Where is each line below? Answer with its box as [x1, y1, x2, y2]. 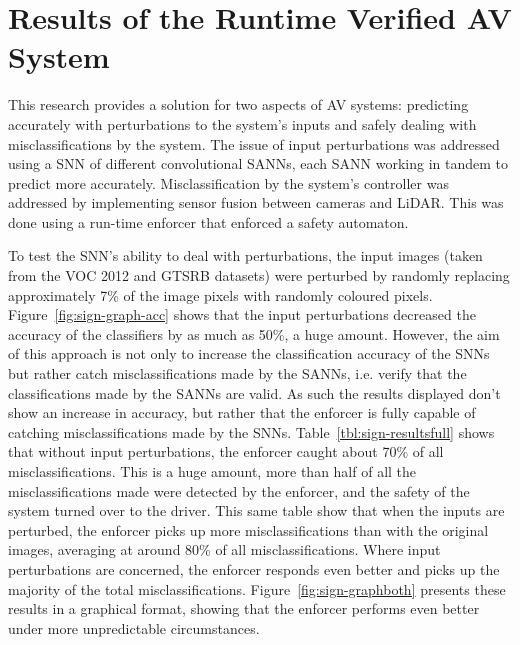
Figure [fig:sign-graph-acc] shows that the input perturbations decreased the [8, 304, 476, 325]
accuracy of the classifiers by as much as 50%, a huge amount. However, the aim [8, 323, 500, 344]
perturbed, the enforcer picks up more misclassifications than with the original [8, 519, 489, 540]
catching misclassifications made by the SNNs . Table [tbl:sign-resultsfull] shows [8, 421, 495, 442]
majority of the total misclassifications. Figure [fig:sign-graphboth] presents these [8, 578, 506, 599]
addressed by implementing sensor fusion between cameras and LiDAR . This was [8, 192, 504, 213]
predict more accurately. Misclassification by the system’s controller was [8, 172, 449, 193]
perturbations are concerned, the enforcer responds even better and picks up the [8, 558, 500, 579]
